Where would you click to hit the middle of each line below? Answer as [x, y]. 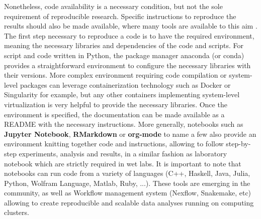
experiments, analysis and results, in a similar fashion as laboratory [123, 153]
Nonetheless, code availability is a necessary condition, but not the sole [113, 6]
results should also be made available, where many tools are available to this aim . [131, 26]
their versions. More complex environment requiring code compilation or [115, 75]
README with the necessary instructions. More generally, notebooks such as [124, 124]
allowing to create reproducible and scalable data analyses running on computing [129, 202]
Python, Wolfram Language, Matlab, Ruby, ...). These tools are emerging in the [127, 183]
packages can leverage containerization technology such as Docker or [125, 84]
